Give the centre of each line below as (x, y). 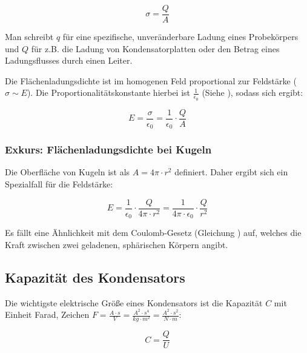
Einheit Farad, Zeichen (47, 314)
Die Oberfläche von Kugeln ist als (68, 172)
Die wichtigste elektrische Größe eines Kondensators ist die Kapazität (134, 302)
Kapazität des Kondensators (95, 277)
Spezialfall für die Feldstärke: (59, 184)
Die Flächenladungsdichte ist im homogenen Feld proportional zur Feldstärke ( (151, 80)
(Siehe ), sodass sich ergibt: (253, 92)
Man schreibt (29, 37)
